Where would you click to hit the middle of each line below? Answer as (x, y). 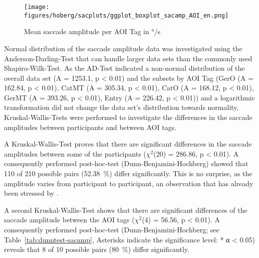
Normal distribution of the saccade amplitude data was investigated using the (123, 48)
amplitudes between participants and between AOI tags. (90, 127)
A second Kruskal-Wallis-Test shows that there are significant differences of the (126, 210)
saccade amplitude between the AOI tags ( (69, 220)
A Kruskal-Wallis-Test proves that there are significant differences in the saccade (128, 144)
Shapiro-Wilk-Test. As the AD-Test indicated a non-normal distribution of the (124, 68)
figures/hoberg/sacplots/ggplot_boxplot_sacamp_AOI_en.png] (126, 15)
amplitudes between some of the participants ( (75, 153)
